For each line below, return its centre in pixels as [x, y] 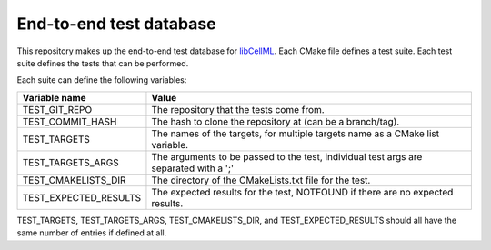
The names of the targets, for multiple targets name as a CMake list [296, 134]
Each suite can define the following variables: [102, 80]
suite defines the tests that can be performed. [103, 63]
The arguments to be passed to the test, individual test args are [287, 156]
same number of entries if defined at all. [92, 233]
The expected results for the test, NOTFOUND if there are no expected [302, 192]
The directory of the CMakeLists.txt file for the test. [261, 180]
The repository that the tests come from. [238, 109]
